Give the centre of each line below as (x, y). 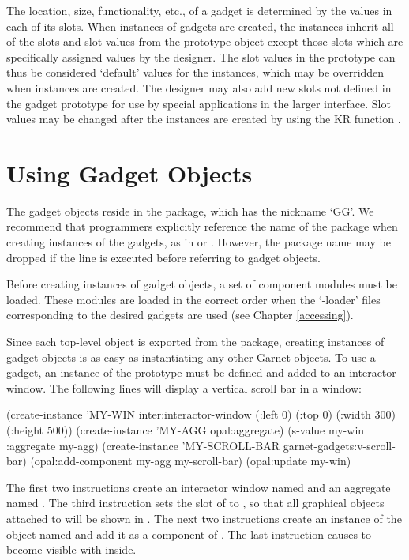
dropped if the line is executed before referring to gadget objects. (163, 257)
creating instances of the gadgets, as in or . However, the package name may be (199, 242)
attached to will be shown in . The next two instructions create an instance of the (204, 518)
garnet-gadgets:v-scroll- (339, 445)
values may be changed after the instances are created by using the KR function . (204, 119)
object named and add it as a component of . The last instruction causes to (189, 534)
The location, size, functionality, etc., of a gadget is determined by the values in (199, 10)
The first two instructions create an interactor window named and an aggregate (199, 487)
